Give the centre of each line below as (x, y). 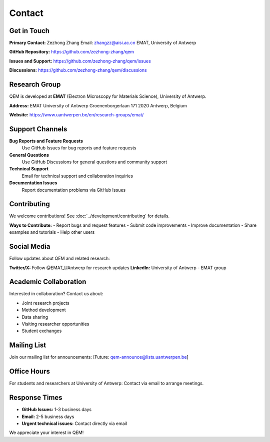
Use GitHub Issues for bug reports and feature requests (79, 148)
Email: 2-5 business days (48, 417)
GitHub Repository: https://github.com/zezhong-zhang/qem (72, 52)
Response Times (36, 398)
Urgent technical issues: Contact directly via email (74, 423)
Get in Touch (29, 31)
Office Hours (29, 371)
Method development (44, 310)
